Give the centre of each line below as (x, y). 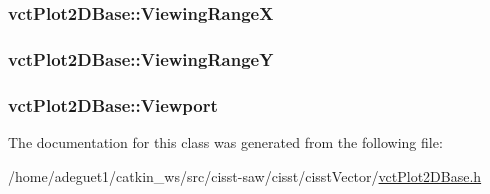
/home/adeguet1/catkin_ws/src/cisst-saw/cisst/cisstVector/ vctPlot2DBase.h (245, 175)
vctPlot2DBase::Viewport (113, 104)
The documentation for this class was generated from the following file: (225, 141)
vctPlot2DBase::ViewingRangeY (141, 58)
